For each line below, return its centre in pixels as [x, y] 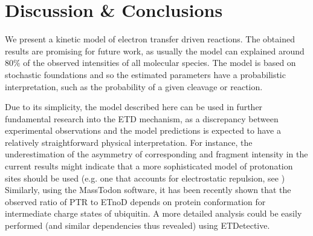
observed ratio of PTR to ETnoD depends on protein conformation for [135, 201]
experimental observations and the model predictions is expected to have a [143, 130]
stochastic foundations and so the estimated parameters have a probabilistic [145, 74]
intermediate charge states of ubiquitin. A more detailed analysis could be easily [153, 213]
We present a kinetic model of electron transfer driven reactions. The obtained [150, 39]
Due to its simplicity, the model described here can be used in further [134, 107]
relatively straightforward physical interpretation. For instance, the [129, 142]
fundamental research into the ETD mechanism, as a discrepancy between [142, 118]
